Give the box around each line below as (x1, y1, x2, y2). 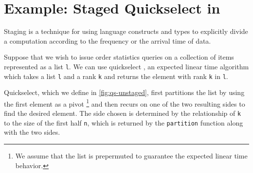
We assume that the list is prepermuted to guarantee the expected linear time (15, 150, 248, 160)
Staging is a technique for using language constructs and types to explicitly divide (4, 26, 248, 36)
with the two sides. (4, 127, 60, 137)
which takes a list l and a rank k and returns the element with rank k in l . (4, 71, 228, 81)
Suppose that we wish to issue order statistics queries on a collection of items (4, 52, 234, 62)
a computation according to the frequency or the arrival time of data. (4, 35, 211, 46)
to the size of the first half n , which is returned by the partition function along (4, 117, 243, 127)
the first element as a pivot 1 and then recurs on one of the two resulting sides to (4, 97, 245, 109)
